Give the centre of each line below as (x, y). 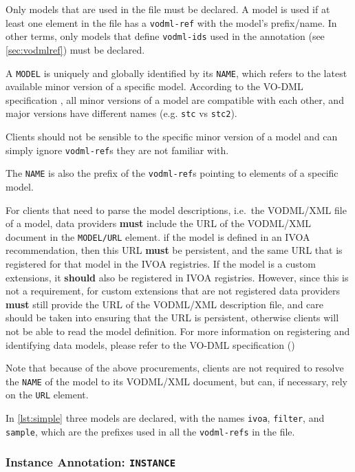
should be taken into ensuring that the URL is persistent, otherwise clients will (172, 318)
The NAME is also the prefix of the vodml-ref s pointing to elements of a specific (172, 173)
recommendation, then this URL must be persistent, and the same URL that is (174, 250)
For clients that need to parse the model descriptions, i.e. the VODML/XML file (176, 210)
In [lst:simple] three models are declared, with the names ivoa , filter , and (165, 418)
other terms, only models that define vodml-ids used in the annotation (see (165, 36)
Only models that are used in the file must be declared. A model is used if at (168, 9)
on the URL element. (47, 395)
